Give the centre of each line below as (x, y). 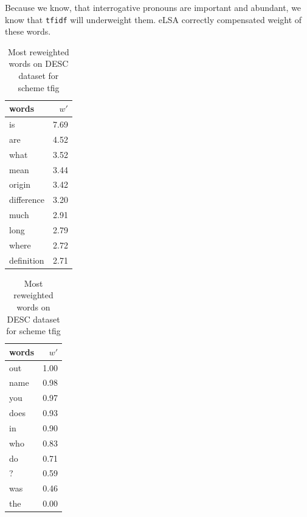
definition (27, 260)
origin (20, 184)
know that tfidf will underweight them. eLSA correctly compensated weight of (153, 19)
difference (27, 200)
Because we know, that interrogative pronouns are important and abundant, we (153, 7)
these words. (28, 31)
